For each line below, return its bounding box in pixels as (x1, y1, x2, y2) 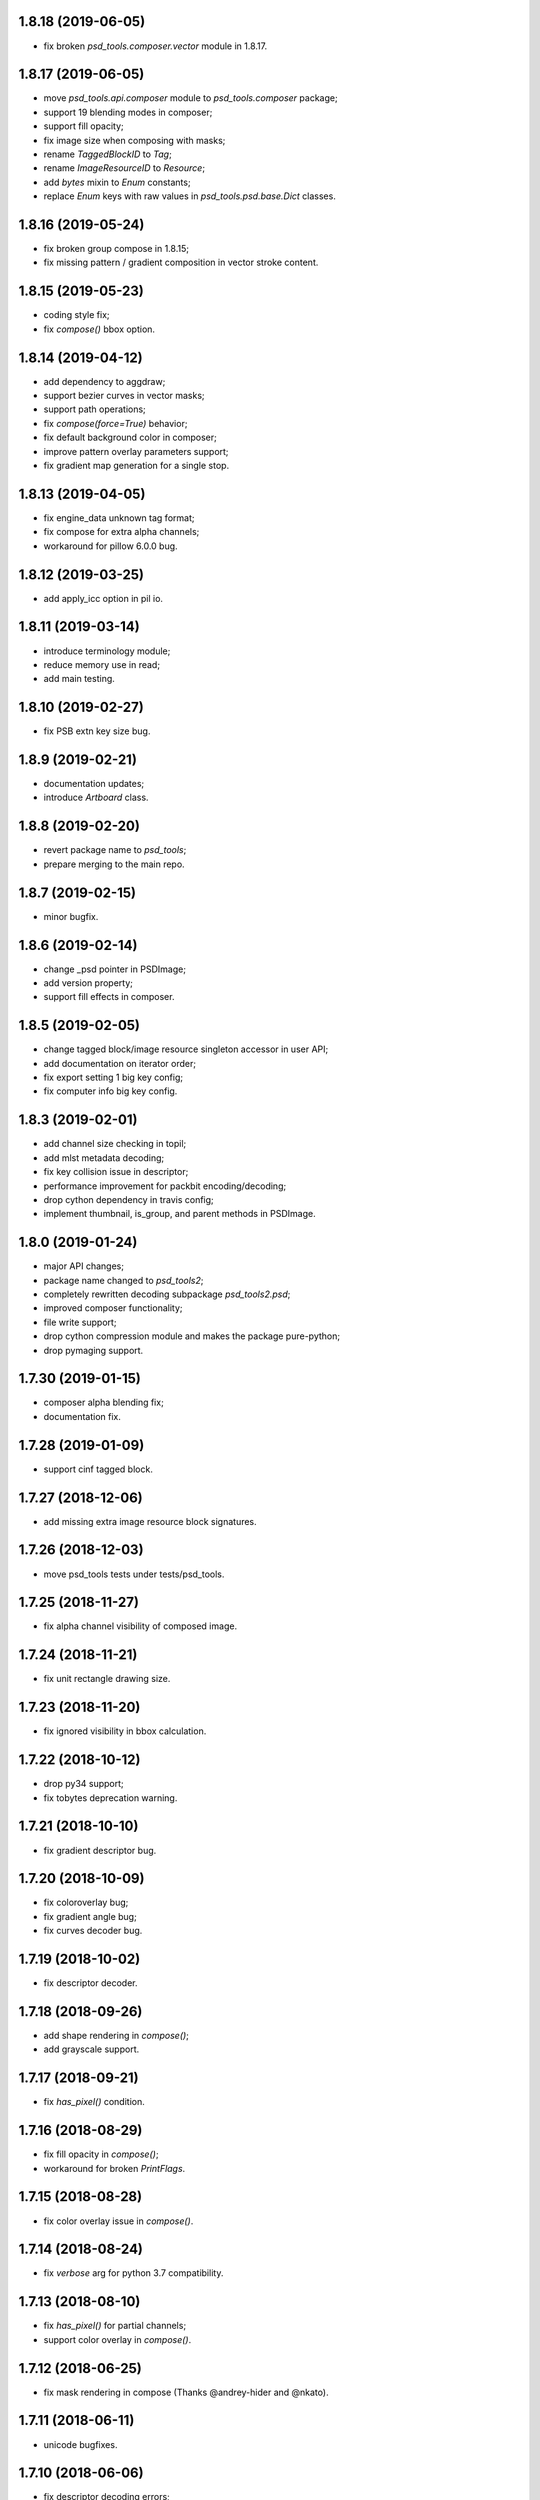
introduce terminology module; (43, 645, 171, 657)
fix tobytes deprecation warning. (43, 1791, 178, 1804)
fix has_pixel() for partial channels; (43, 2320, 187, 2332)
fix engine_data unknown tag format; (43, 511, 195, 524)
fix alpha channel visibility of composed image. (43, 1620, 238, 1632)
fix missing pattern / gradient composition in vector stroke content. (43, 256, 319, 269)
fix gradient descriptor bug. (43, 1844, 157, 1856)
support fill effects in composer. (43, 991, 175, 1003)
